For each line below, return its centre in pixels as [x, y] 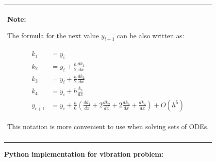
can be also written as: [151, 35]
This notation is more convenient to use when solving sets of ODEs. [108, 126]
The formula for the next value [53, 35]
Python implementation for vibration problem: [84, 154]
